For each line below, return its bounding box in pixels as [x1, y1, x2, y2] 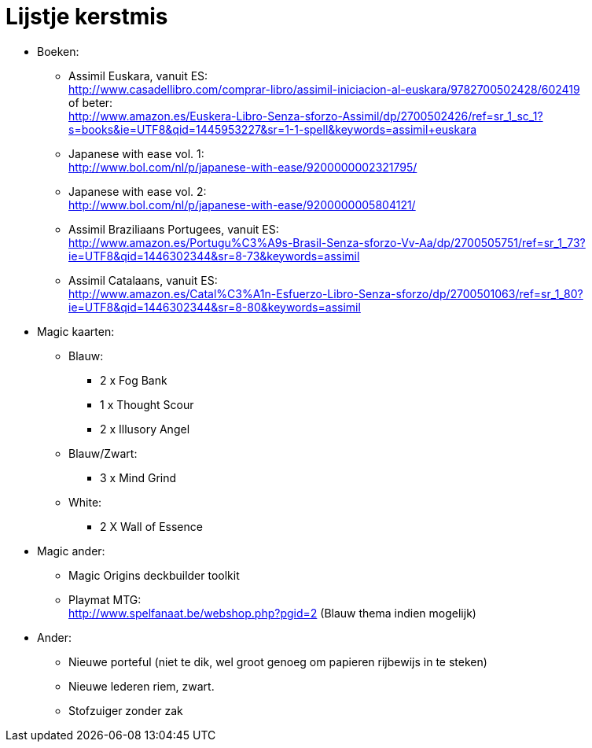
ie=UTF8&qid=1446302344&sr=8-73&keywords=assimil [68, 249, 360, 263]
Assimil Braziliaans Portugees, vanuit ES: [68, 222, 279, 236]
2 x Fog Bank [100, 373, 167, 387]
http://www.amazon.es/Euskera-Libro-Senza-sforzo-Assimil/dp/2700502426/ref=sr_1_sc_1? [68, 109, 543, 123]
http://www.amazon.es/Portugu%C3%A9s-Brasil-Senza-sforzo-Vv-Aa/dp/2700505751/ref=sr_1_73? [68, 235, 586, 249]
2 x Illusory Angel [100, 422, 190, 436]
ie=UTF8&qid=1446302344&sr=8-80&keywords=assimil [68, 300, 361, 314]
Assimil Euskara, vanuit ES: [68, 68, 208, 83]
